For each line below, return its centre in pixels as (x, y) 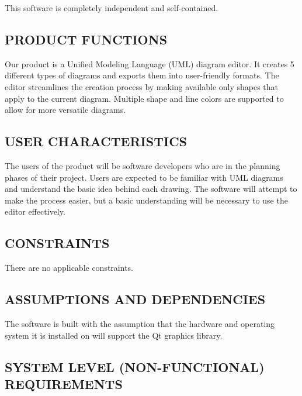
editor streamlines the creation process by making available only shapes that (142, 86)
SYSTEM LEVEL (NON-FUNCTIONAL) (135, 366)
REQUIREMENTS (64, 383)
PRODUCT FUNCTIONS (86, 39)
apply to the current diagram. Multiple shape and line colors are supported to (144, 98)
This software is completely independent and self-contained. (112, 8)
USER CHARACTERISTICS (96, 141)
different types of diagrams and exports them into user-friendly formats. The (142, 75)
